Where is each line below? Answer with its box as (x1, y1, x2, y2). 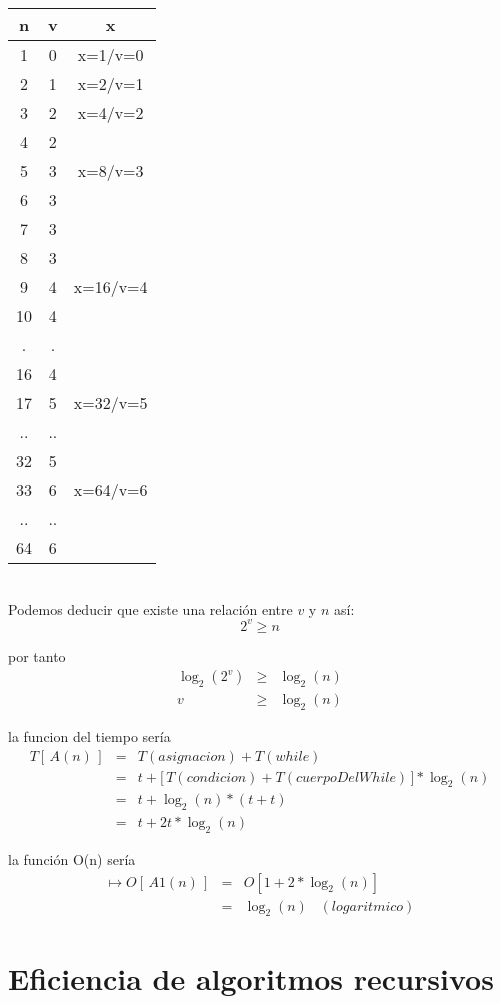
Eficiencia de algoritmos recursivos (8, 957, 494, 998)
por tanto (8, 645, 66, 666)
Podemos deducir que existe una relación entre (8, 598, 293, 619)
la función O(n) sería (8, 849, 136, 870)
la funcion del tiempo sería (8, 725, 171, 746)
